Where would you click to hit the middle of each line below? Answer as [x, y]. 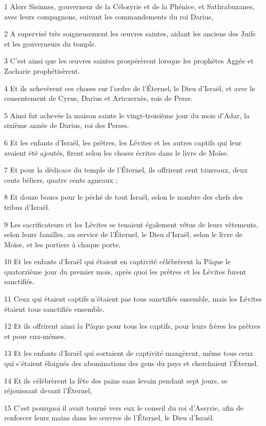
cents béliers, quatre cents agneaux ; [61, 179]
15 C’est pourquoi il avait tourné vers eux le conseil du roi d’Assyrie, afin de [124, 407]
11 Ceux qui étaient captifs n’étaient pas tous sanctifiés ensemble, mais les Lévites [133, 299]
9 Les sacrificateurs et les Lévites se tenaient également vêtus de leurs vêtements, [131, 224]
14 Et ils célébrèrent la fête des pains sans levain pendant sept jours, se [116, 380]
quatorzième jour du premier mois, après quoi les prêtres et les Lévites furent [125, 271]
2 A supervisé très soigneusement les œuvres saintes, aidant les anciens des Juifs [130, 34]
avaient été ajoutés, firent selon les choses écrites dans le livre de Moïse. [117, 152]
